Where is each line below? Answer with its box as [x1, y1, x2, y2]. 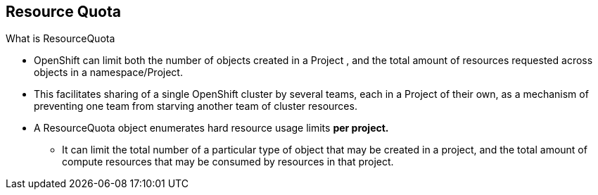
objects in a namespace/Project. [34, 66, 183, 79]
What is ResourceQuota [6, 32, 115, 45]
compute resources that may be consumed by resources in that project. [62, 156, 394, 168]
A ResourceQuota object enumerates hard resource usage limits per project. [34, 122, 389, 134]
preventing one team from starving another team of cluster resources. [34, 100, 357, 113]
